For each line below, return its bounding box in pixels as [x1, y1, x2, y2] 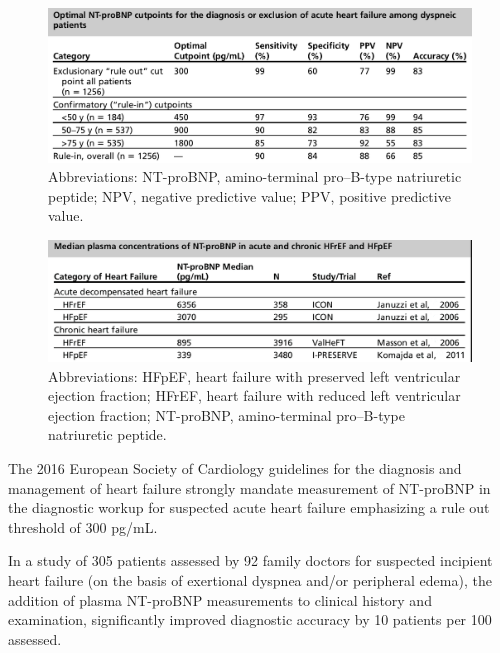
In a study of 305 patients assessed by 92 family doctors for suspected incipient [8, 550, 493, 571]
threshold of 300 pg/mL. [8, 516, 158, 537]
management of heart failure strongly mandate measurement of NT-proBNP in [8, 477, 491, 498]
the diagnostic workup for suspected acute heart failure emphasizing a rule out [8, 497, 490, 518]
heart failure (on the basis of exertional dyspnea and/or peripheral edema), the [8, 570, 492, 591]
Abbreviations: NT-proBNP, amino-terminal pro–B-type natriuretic [48, 166, 462, 187]
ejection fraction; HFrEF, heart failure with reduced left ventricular [48, 385, 461, 406]
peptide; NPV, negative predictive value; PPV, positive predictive [48, 185, 451, 206]
